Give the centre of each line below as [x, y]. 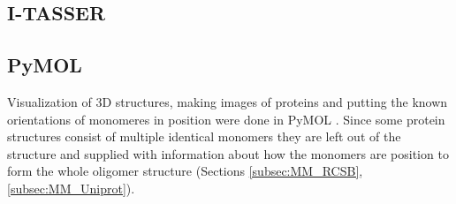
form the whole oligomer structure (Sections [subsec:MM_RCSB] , [185, 171]
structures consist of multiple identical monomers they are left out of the [204, 136]
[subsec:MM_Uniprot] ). [71, 188]
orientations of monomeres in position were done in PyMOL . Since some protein [226, 119]
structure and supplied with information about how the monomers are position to [228, 153]
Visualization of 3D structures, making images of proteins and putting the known [228, 101]
